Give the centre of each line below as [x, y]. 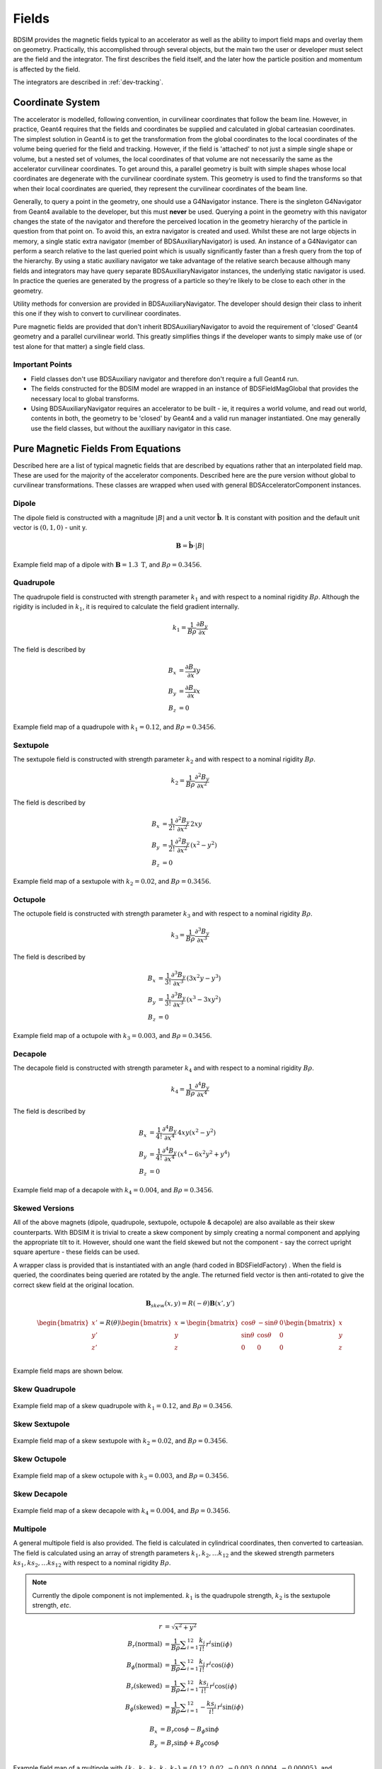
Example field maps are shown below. [68, 1371]
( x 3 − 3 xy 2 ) [204, 999]
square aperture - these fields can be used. [76, 1252]
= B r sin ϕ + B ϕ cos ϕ [190, 1744]
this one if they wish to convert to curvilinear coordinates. [97, 313]
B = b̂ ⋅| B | [190, 546]
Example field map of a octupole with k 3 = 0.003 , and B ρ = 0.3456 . [112, 1037]
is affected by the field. [47, 69]
